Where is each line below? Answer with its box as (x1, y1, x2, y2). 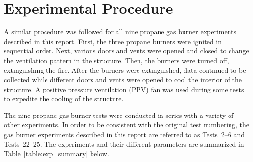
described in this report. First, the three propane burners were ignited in (4, 36, 222, 46)
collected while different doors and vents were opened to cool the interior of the (4, 74, 242, 85)
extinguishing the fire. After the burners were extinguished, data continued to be (4, 65, 246, 75)
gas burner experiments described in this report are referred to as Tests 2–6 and (4, 129, 245, 139)
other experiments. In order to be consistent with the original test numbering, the (4, 119, 250, 130)
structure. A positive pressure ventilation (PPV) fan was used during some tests (4, 84, 244, 94)
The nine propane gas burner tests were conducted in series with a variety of (4, 110, 234, 120)
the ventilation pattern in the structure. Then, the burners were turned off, (4, 55, 229, 65)
